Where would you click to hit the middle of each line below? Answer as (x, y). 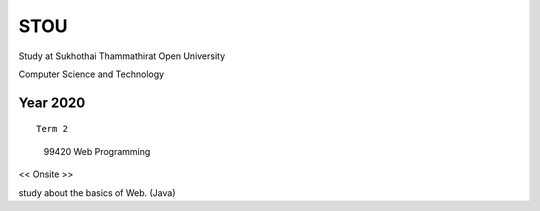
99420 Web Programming (97, 151)
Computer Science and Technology (91, 74)
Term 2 (52, 129)
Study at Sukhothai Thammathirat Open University (122, 56)
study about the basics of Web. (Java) (97, 192)
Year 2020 (52, 102)
